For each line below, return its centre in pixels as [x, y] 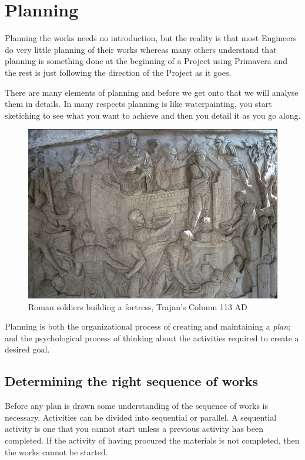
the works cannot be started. [56, 451]
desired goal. [27, 349]
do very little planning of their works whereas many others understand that [141, 49]
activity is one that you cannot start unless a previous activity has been [134, 429]
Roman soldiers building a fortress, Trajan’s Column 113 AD [138, 306]
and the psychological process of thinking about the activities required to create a [152, 338]
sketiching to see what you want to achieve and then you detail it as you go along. [153, 115]
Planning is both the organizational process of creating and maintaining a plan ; [148, 326]
